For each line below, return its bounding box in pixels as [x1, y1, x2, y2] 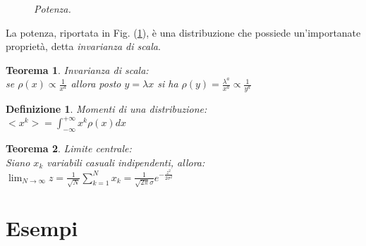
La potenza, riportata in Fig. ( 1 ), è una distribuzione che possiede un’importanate [6, 25, 361, 39]
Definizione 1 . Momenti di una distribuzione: [6, 102, 207, 116]
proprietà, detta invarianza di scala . [6, 39, 161, 54]
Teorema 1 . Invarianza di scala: [6, 62, 149, 77]
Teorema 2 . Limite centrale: [6, 141, 132, 156]
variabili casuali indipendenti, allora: [47, 154, 205, 169]
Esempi [6, 214, 78, 242]
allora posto [71, 76, 121, 91]
